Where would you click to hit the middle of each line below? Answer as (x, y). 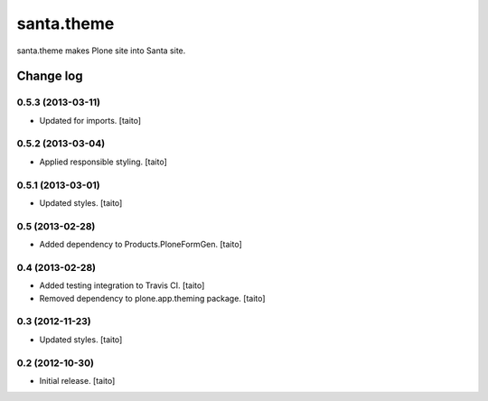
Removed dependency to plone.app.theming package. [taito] (152, 298)
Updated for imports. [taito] (90, 120)
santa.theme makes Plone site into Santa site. (101, 51)
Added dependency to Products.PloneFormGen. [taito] (141, 245)
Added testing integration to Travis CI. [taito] (122, 285)
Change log (50, 76)
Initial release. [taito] (77, 380)
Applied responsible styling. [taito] (103, 162)
